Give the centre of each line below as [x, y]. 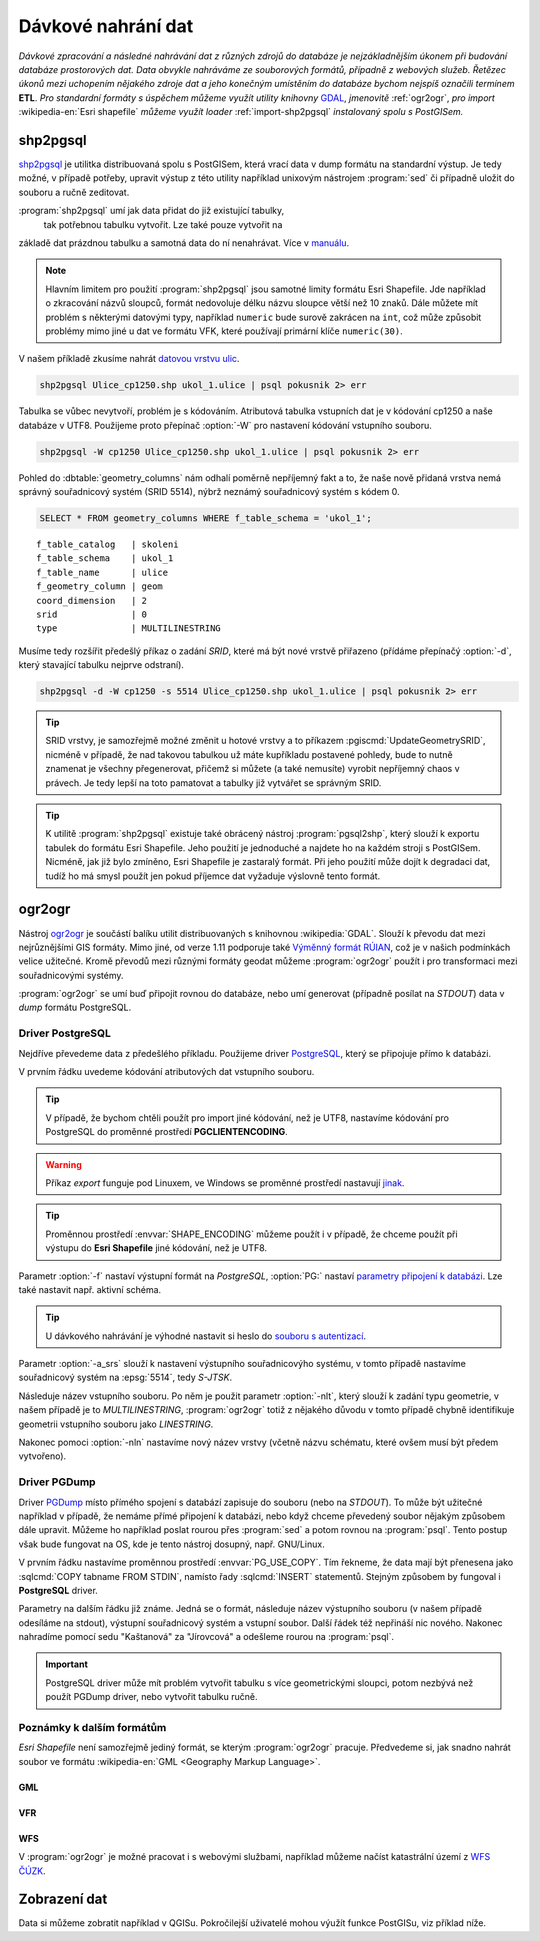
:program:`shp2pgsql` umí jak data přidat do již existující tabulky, [151, 211]
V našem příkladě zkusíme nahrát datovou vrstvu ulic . [129, 359]
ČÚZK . [32, 1871]
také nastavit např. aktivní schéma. [90, 1289]
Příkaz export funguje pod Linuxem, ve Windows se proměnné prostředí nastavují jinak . [225, 1182]
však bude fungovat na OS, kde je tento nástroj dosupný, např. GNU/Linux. [171, 1544]
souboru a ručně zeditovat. [74, 192]
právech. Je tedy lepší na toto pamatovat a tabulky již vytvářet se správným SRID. [213, 782]
